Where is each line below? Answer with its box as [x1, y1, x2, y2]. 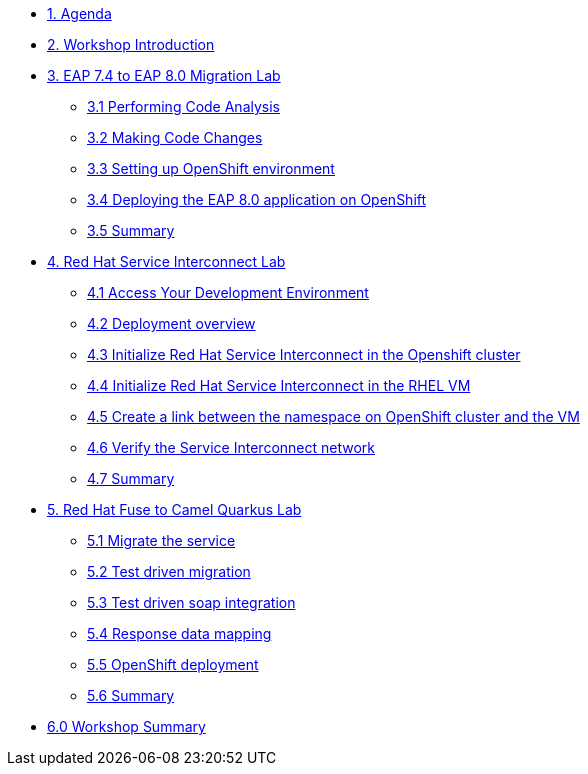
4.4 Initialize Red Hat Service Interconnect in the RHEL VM [87, 377, 471, 394]
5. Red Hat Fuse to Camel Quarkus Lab [47, 501, 302, 518]
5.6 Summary [87, 687, 175, 704]
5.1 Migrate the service [87, 532, 236, 549]
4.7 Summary [87, 470, 175, 487]
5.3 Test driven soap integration [87, 594, 296, 611]
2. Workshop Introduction [47, 36, 215, 53]
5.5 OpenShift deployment [87, 656, 259, 673]
